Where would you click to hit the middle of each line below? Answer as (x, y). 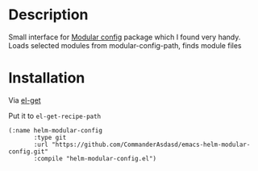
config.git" (28, 151)
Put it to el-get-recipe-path (55, 116)
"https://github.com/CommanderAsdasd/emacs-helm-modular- (151, 145)
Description (48, 15)
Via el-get (25, 100)
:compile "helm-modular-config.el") (95, 158)
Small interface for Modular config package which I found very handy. (125, 37)
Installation (47, 78)
